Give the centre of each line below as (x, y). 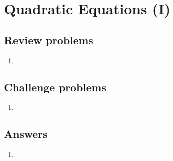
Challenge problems (55, 87)
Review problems (49, 40)
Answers (26, 134)
